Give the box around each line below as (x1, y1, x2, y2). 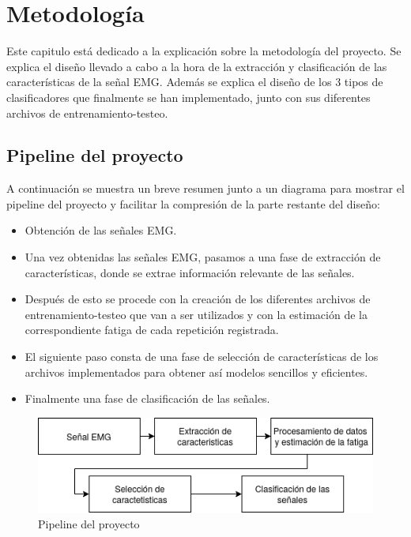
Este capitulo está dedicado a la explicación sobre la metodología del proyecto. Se (6, 43, 402, 59)
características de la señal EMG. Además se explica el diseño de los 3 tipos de (6, 73, 383, 90)
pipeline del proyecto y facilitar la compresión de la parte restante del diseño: (6, 195, 380, 212)
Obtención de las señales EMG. (25, 222, 177, 238)
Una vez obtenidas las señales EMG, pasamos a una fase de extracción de (25, 249, 381, 265)
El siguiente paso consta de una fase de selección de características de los (25, 348, 379, 365)
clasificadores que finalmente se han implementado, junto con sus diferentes (6, 88, 371, 105)
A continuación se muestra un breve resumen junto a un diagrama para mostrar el (6, 180, 405, 197)
